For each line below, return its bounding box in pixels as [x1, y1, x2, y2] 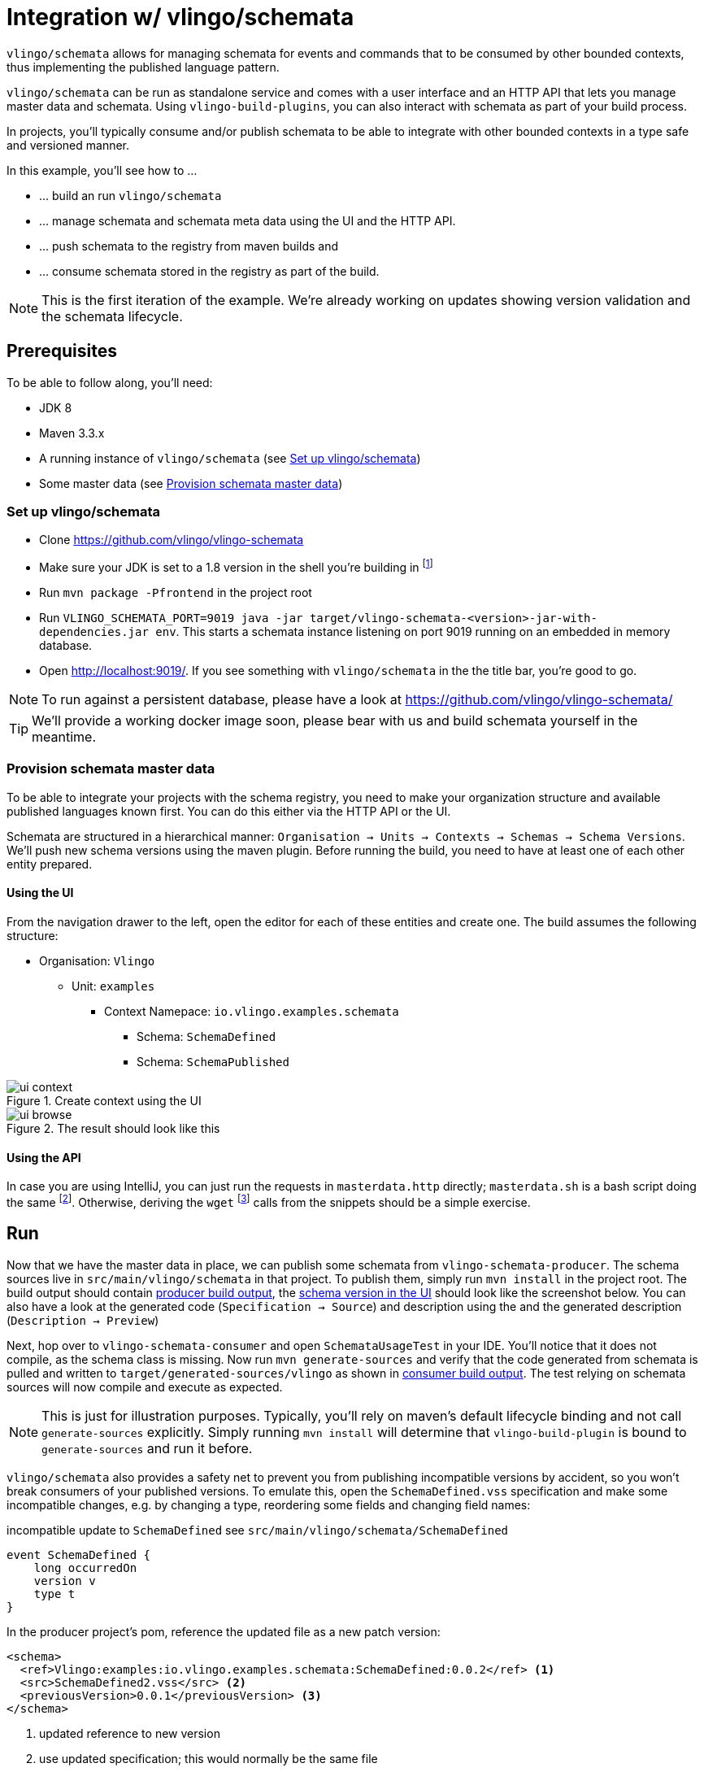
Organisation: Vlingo [39, 953, 155, 968]
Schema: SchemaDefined [137, 1029, 276, 1043]
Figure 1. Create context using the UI [7, 1093, 202, 1108]
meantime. [32, 729, 96, 745]
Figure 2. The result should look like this [7, 1121, 220, 1135]
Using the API [7, 1150, 81, 1165]
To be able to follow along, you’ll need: [7, 375, 213, 390]
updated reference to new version [39, 1726, 220, 1740]
